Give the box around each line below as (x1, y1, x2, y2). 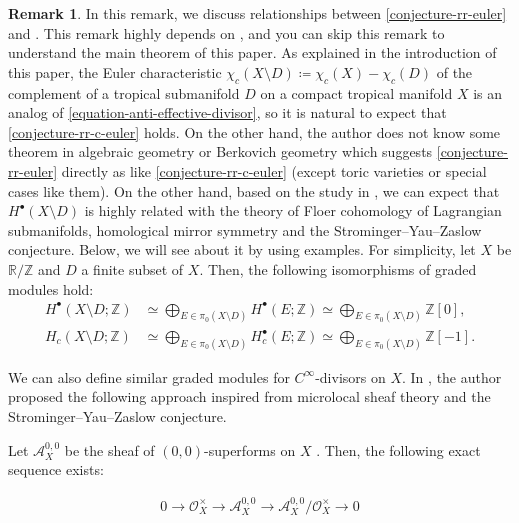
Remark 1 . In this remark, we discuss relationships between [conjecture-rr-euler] (8, 3, 507, 23)
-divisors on (315, 366, 386, 387)
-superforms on (204, 439, 296, 460)
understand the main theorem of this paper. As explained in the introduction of (8, 42, 497, 63)
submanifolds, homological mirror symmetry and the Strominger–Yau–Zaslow (8, 219, 482, 240)
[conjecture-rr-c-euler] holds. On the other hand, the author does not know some (8, 121, 501, 142)
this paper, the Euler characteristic (8, 61, 222, 82)
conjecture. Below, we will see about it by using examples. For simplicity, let (8, 239, 476, 260)
